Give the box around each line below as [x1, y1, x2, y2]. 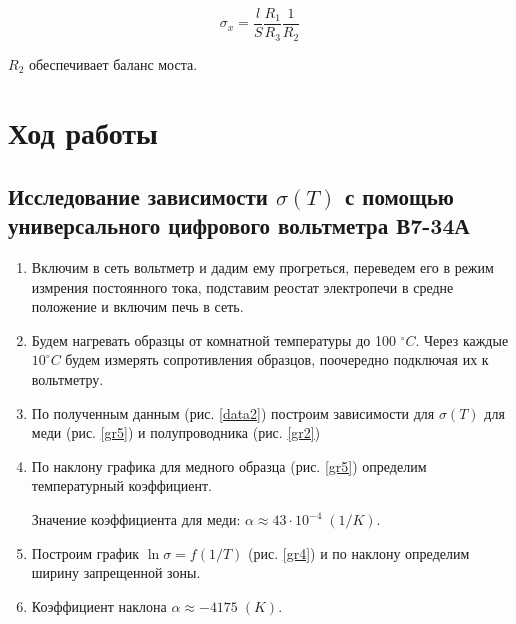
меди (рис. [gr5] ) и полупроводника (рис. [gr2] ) [31, 422, 321, 443]
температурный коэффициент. [31, 475, 212, 496]
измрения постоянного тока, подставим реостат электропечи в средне [31, 276, 454, 297]
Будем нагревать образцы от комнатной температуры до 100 [31, 329, 396, 350]
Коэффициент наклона [31, 595, 167, 616]
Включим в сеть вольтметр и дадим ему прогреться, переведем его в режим [31, 257, 494, 278]
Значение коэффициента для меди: [31, 509, 241, 530]
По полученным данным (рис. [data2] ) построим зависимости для [31, 402, 435, 423]
